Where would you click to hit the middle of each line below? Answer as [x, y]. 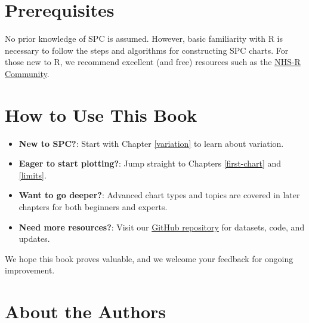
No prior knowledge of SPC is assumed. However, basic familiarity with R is [144, 39]
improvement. [30, 270]
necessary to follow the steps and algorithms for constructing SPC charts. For [147, 50]
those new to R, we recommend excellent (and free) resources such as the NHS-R [153, 62]
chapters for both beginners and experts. [93, 207]
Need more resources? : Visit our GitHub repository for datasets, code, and [162, 227]
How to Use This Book [101, 114]
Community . [27, 73]
